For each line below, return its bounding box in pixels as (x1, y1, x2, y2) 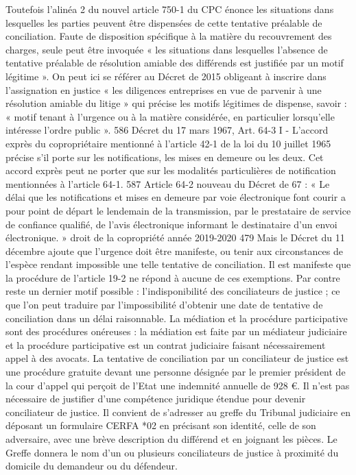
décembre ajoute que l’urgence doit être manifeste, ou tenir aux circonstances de (5, 243, 343, 258)
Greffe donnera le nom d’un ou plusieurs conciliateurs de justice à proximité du (5, 445, 339, 459)
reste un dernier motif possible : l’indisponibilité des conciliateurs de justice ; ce (5, 284, 340, 298)
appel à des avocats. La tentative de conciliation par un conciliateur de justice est (5, 351, 349, 365)
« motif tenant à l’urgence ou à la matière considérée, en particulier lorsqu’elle (5, 109, 335, 123)
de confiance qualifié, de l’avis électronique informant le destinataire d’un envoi (5, 217, 337, 231)
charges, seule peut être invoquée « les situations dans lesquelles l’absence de (5, 42, 328, 56)
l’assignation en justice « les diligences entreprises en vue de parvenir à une (5, 82, 322, 97)
